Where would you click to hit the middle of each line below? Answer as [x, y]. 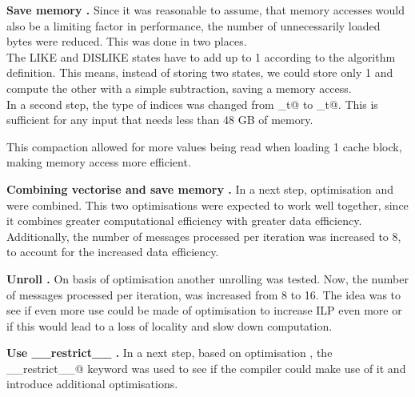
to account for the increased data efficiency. [113, 252]
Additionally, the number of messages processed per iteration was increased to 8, [204, 236]
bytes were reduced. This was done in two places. [127, 41]
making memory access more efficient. [99, 162]
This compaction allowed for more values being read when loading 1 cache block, [204, 146]
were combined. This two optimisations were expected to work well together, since [207, 205]
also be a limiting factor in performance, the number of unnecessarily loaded [194, 25]
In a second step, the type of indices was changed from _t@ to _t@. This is [192, 104]
